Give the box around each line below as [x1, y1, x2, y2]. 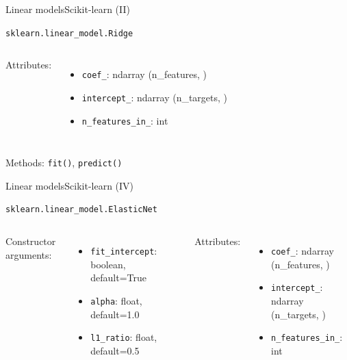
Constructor [5, 234, 56, 248]
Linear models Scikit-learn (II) [5, 2, 130, 16]
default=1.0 [90, 307, 140, 321]
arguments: [5, 247, 52, 261]
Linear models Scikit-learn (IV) [5, 178, 134, 192]
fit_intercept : [90, 244, 157, 258]
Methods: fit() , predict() [5, 155, 123, 170]
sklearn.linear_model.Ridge [5, 28, 133, 38]
